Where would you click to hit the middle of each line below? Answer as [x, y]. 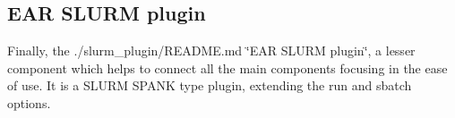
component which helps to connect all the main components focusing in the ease [227, 67]
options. [29, 102]
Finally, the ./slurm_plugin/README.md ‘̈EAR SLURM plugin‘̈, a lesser [211, 51]
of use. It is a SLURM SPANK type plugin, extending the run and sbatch [210, 85]
